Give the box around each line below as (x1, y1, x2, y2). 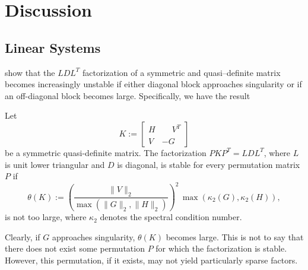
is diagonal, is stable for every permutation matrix (117, 158, 300, 170)
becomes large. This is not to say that (166, 230, 304, 243)
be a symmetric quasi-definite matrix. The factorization (5, 146, 207, 158)
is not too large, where (5, 211, 87, 223)
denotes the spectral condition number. (100, 211, 242, 223)
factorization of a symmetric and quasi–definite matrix (82, 66, 281, 78)
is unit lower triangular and (5, 158, 105, 170)
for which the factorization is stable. (155, 242, 287, 255)
